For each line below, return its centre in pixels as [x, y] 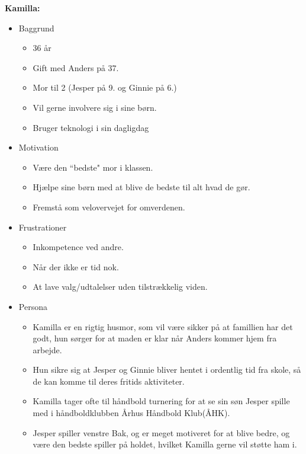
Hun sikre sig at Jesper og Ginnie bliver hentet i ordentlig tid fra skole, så [167, 370]
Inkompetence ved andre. [78, 247]
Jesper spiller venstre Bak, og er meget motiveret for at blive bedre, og [161, 432]
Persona [33, 306]
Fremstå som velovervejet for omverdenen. [109, 207]
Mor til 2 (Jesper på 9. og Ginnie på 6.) [105, 87]
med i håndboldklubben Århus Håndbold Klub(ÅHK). [131, 413]
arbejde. [47, 349]
